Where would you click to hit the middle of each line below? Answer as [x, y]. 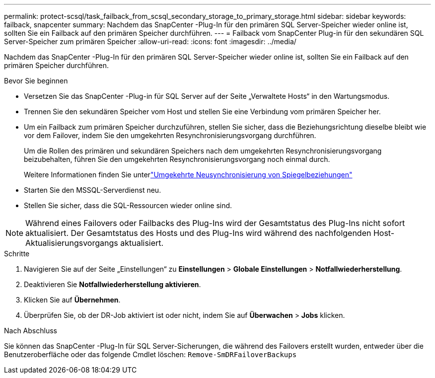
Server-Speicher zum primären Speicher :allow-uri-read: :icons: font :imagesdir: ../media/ [150, 41]
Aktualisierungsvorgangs [72, 243]
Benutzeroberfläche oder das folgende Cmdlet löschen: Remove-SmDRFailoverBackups [150, 354]
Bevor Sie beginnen [36, 81]
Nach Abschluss [31, 331]
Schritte [17, 254]
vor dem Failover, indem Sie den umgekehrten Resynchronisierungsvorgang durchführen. [170, 135]
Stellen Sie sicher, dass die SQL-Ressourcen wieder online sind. [128, 205]
